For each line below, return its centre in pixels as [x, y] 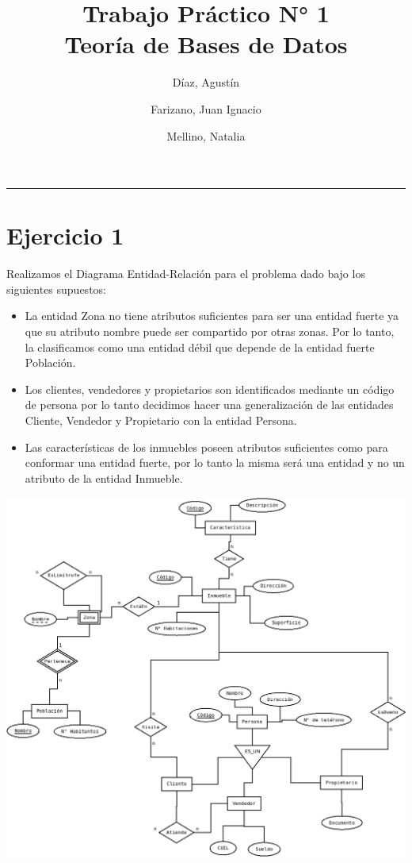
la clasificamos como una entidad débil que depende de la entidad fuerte [200, 347]
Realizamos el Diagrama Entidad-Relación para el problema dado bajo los [186, 274]
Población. [50, 362]
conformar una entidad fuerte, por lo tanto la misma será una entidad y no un [215, 462]
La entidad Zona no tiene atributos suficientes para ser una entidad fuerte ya [212, 316]
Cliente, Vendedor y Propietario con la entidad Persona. [161, 420]
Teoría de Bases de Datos [206, 44]
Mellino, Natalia [206, 135]
